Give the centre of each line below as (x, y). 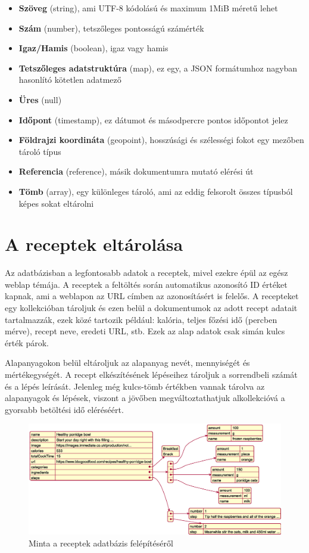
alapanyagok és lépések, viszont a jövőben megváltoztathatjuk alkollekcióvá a (145, 398)
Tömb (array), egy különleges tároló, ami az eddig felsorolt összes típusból (156, 191)
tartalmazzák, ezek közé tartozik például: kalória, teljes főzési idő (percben (141, 319)
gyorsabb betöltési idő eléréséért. (64, 409)
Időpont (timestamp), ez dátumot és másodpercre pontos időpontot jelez (153, 119)
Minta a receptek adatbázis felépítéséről (101, 543)
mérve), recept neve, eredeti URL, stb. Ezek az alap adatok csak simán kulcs (145, 331)
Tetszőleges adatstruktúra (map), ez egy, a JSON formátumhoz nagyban (158, 68)
